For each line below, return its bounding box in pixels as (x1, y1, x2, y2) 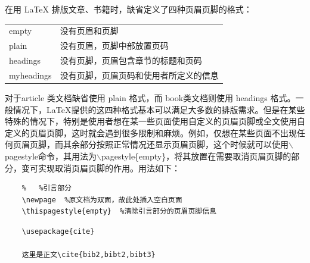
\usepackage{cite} (21, 227, 95, 236)
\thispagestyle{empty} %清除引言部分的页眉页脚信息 (21, 207, 217, 216)
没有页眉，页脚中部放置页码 (60, 39, 169, 52)
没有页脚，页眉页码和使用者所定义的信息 (60, 68, 219, 81)
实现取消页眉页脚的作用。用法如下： (38, 161, 180, 174)
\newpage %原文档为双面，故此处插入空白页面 (21, 195, 182, 204)
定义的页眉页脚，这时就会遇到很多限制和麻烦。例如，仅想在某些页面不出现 (5, 126, 297, 139)
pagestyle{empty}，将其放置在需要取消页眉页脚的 (101, 149, 292, 162)
